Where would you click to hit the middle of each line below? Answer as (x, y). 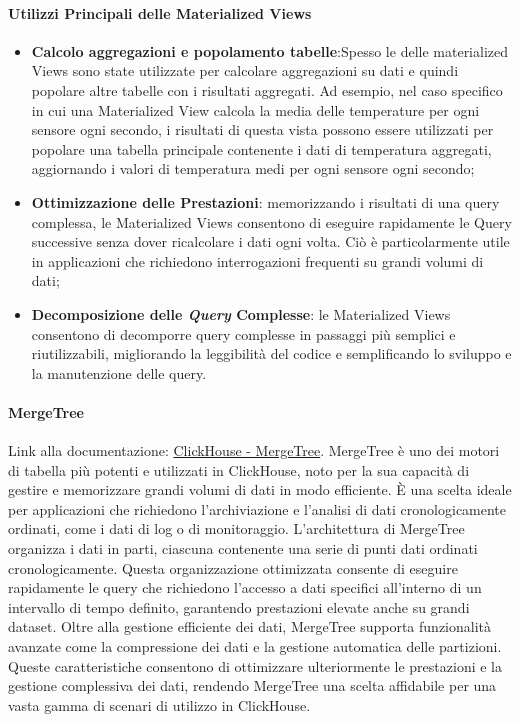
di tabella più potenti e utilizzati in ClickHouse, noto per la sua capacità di (239, 469)
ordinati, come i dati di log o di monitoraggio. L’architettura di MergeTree (236, 528)
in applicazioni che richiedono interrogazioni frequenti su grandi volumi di (257, 260)
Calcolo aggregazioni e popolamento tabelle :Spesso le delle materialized (270, 50)
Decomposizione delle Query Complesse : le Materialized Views (241, 313)
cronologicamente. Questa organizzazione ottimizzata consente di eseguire (233, 567)
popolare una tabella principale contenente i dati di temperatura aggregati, (261, 148)
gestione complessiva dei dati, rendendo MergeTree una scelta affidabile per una (252, 685)
